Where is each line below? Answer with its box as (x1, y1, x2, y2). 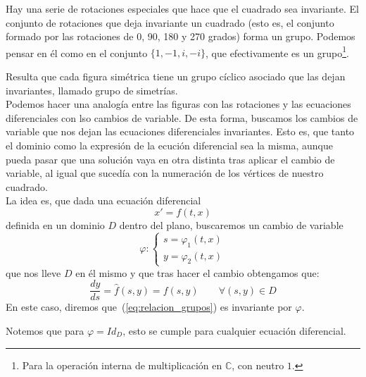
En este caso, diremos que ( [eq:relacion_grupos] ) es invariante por (6, 299, 292, 314)
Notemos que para (6, 323, 84, 338)
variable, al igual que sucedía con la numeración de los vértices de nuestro (6, 166, 324, 180)
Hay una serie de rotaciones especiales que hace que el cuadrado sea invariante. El (6, 1, 359, 16)
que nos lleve (6, 265, 61, 280)
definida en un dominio (6, 217, 105, 232)
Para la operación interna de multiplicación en (22, 357, 222, 372)
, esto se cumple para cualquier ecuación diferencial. (122, 323, 346, 338)
